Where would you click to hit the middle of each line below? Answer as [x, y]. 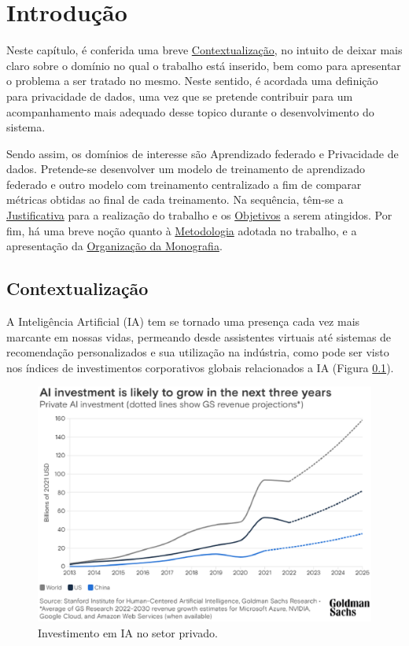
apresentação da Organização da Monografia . [114, 246]
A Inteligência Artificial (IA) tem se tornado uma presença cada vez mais [183, 321]
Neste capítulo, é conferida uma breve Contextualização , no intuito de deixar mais [204, 50]
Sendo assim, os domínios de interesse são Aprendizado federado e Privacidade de [203, 153]
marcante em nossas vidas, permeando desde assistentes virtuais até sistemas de [199, 336]
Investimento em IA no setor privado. [128, 632]
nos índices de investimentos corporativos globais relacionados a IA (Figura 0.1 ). [200, 367]
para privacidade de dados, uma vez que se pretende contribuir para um [180, 96]
